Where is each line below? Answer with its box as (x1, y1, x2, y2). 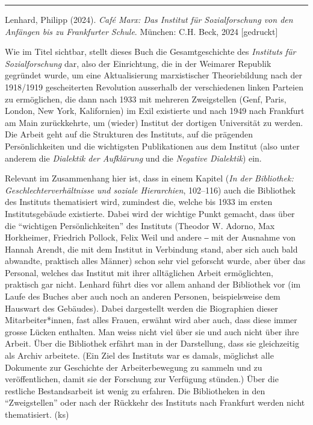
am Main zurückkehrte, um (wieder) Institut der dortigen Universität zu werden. (5, 116, 303, 128)
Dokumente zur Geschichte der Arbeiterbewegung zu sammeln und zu (5, 360, 262, 373)
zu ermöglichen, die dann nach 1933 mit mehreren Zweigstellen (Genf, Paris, (5, 92, 287, 105)
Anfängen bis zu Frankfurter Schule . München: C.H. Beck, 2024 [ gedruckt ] (5, 25, 278, 37)
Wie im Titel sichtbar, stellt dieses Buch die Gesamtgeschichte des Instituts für (5, 45, 296, 58)
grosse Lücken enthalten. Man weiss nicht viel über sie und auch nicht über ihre (5, 325, 299, 338)
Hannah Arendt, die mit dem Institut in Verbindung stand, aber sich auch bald (5, 242, 298, 255)
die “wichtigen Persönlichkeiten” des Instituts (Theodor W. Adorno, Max (5, 219, 275, 231)
